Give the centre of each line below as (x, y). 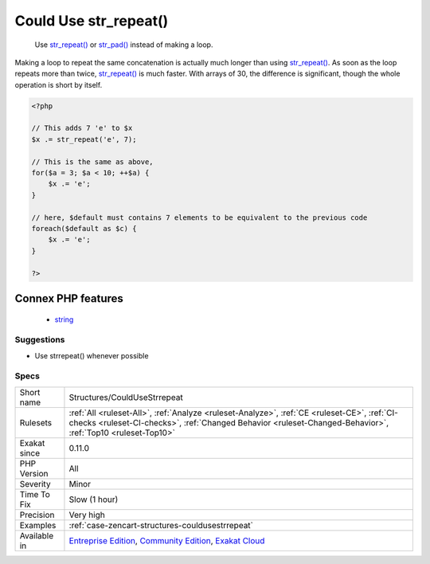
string (64, 319)
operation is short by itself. (59, 84)
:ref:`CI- (383, 413)
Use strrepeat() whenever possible (92, 355)
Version (34, 473)
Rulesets (35, 422)
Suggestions (40, 340)
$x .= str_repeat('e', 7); (84, 139)
